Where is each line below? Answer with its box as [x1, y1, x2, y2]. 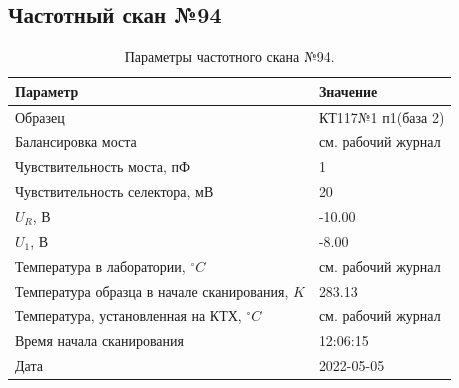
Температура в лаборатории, [15, 255, 186, 276]
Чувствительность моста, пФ [15, 156, 191, 177]
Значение [318, 80, 378, 101]
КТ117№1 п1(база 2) [318, 106, 445, 127]
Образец [15, 106, 65, 127]
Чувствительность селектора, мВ [15, 181, 214, 202]
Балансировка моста [15, 131, 137, 152]
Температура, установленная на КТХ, [15, 305, 242, 326]
